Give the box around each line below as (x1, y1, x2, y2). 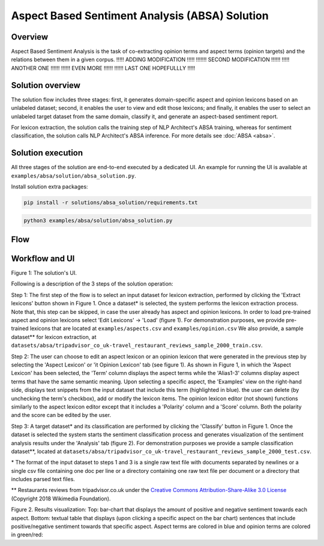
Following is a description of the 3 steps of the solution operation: (11, 280, 173, 287)
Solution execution (11, 148, 83, 158)
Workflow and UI (11, 253, 75, 263)
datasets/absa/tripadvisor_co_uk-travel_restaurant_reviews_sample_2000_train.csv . (11, 342, 263, 349)
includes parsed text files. (11, 476, 75, 483)
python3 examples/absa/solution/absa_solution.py (23, 217, 173, 224)
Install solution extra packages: (11, 183, 88, 190)
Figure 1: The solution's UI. (11, 269, 77, 277)
